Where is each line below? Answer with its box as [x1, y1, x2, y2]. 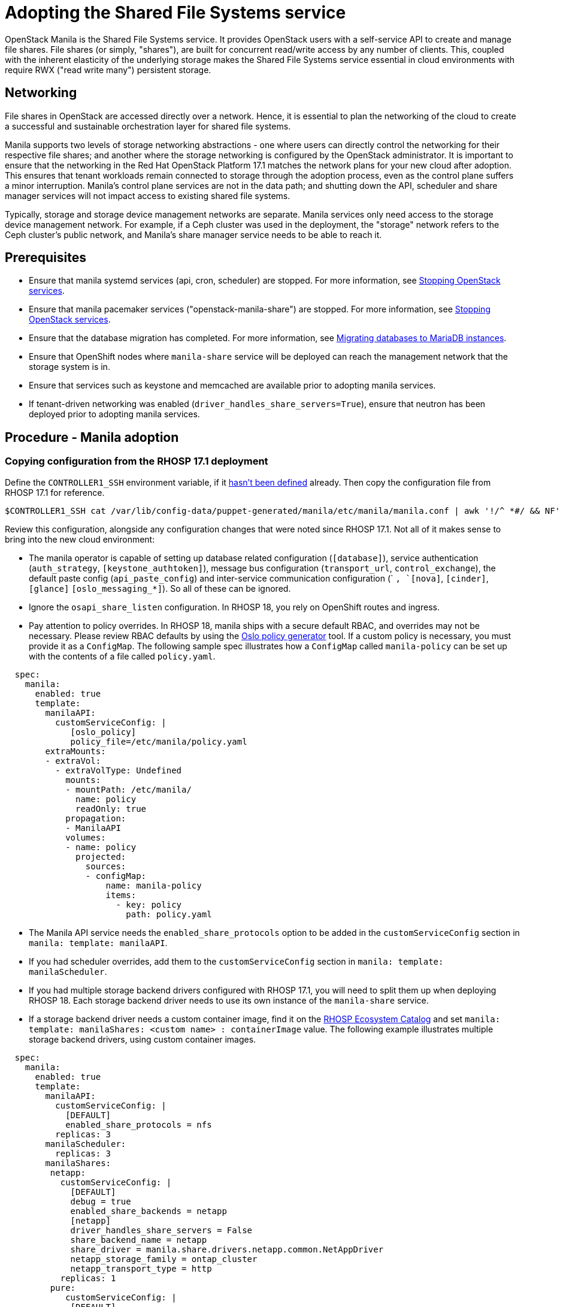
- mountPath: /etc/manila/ [65, 784, 192, 794]
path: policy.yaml [126, 909, 212, 919]
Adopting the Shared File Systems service [5, 2, 346, 23]
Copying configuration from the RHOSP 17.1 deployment [5, 455, 268, 468]
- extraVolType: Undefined [55, 765, 182, 775]
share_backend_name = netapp [70, 1234, 207, 1245]
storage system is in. [29, 362, 110, 372]
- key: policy [116, 899, 182, 910]
